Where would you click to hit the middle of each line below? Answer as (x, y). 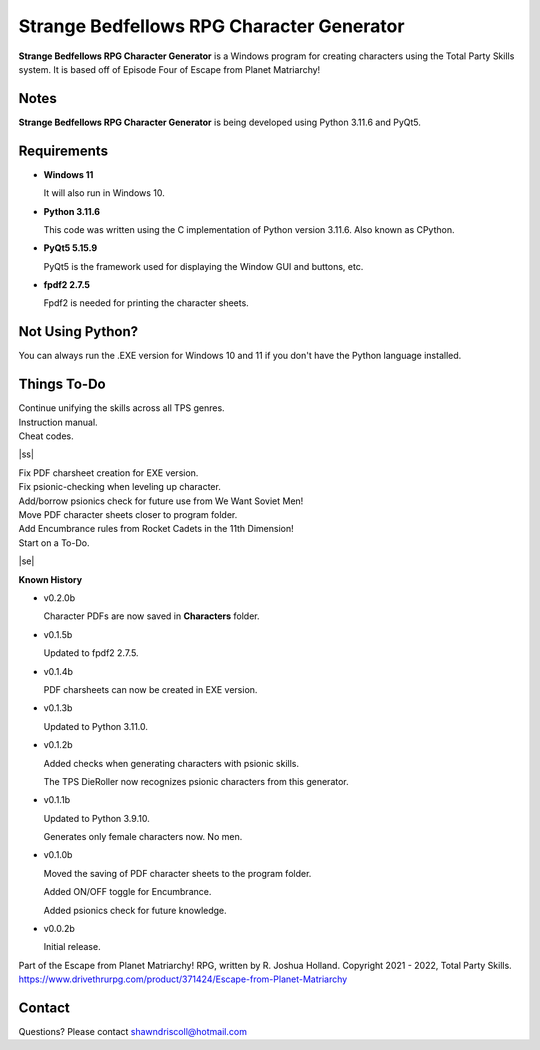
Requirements (63, 150)
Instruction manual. (58, 422)
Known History (50, 579)
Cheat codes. (46, 436)
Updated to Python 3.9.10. (96, 818)
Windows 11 (68, 174)
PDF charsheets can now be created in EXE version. (150, 689)
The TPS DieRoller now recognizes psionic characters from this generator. (196, 781)
